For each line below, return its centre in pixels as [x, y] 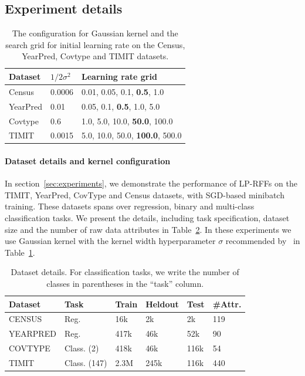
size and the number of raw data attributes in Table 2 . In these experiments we [148, 229]
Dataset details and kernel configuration [88, 161]
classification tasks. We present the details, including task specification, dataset [147, 218]
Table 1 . [20, 252]
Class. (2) [82, 348]
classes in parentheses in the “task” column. [125, 283]
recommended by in [263, 241]
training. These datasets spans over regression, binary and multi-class [130, 206]
